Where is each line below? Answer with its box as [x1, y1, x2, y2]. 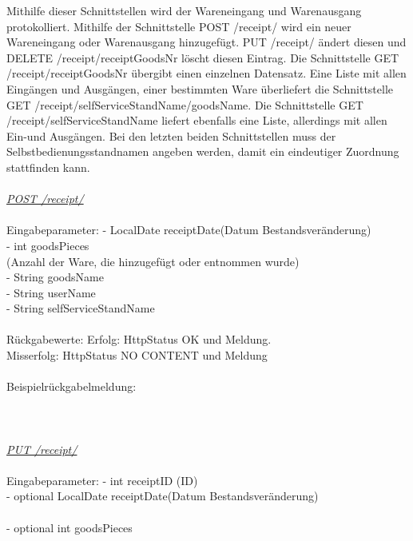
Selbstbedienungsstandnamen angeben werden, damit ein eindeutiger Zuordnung [6, 143, 399, 160]
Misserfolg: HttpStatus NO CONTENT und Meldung [6, 347, 268, 364]
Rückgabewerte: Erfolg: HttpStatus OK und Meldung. [6, 331, 272, 348]
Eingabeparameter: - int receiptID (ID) [6, 471, 198, 488]
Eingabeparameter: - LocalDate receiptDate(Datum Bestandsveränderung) [6, 221, 371, 238]
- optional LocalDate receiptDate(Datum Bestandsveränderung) [6, 487, 319, 504]
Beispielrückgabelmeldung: [6, 378, 137, 395]
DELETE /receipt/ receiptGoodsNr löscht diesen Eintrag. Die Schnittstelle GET [6, 49, 399, 66]
